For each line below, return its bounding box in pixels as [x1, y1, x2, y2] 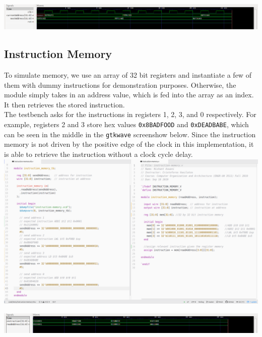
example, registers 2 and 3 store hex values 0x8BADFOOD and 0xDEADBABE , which [4, 119, 249, 130]
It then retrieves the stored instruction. [4, 99, 125, 109]
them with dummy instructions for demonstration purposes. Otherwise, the [4, 79, 236, 90]
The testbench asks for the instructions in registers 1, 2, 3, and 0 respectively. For [4, 109, 256, 120]
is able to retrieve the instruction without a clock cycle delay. [4, 148, 193, 159]
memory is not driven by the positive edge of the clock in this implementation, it [4, 139, 254, 149]
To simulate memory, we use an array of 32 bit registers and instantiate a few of [4, 70, 251, 80]
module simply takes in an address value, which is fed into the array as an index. [4, 89, 254, 100]
